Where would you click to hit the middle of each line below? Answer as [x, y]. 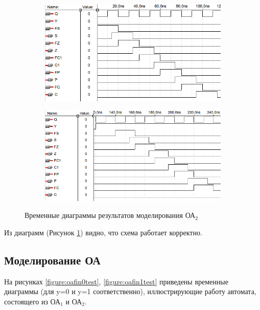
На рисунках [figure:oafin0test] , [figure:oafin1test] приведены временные [116, 281]
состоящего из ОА [32, 301]
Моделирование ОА [52, 260]
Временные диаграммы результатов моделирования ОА [110, 215]
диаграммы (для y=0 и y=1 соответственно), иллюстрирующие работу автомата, [130, 291]
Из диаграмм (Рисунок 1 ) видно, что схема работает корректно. [103, 232]
